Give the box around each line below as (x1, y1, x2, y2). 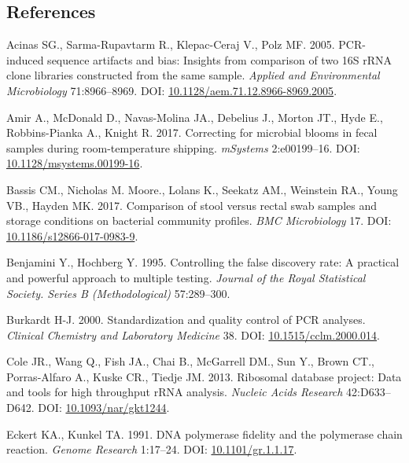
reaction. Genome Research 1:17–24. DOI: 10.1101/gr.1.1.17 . (6, 441, 297, 457)
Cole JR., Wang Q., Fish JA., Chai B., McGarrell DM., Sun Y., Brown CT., (6, 353, 374, 369)
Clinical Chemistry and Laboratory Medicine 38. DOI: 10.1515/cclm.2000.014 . (6, 326, 380, 343)
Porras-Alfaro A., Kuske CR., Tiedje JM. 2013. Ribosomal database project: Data (6, 368, 402, 384)
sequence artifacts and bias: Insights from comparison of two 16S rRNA (47, 51, 392, 68)
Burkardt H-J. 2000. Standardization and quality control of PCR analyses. (6, 311, 366, 328)
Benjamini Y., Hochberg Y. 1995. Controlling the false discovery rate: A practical (6, 254, 400, 270)
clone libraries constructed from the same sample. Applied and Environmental (6, 67, 380, 83)
